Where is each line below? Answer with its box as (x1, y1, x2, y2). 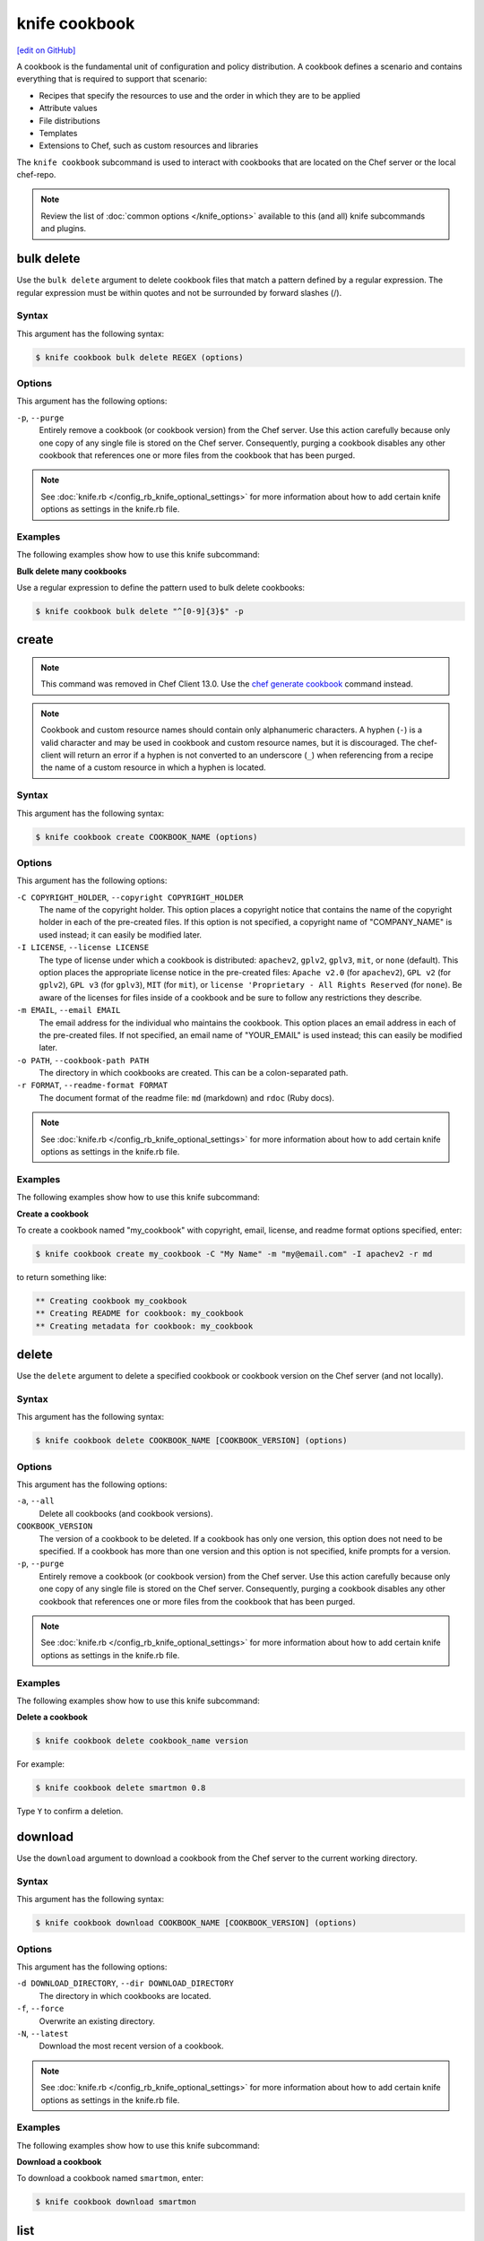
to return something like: (16, 1271, 108, 1282)
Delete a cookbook (16, 1712, 89, 1723)
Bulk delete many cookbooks (16, 566, 127, 576)
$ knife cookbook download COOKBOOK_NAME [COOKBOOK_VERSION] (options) (35, 1918, 358, 1928)
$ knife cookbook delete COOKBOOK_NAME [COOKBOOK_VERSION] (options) (35, 1435, 348, 1446)
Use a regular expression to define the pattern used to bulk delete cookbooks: (16, 583, 305, 593)
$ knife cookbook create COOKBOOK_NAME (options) (35, 832, 258, 842)
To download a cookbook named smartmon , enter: (16, 2173, 204, 2184)
